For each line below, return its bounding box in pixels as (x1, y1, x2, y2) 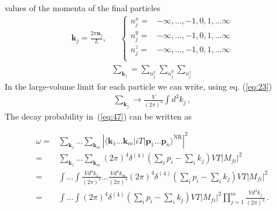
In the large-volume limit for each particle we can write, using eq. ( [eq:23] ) (5, 80, 272, 92)
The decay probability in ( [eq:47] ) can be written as (5, 110, 192, 122)
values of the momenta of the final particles (5, 2, 161, 13)
